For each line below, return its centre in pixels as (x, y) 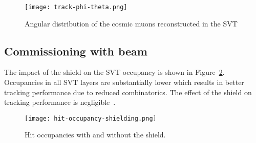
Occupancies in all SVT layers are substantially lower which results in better (124, 82)
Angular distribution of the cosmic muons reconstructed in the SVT (131, 23)
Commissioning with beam (76, 51)
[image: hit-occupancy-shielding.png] (91, 118)
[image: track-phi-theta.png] (76, 7)
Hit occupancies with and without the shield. (95, 135)
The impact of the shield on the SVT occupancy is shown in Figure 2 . (114, 72)
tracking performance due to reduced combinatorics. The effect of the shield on (128, 92)
